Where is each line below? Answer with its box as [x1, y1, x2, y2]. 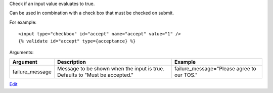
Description [57, 59, 86, 66]
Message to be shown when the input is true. [57, 65, 164, 72]
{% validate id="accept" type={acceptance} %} [18, 38, 136, 44]
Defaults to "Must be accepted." [57, 71, 134, 78]
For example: [9, 19, 37, 25]
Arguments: [9, 49, 34, 55]
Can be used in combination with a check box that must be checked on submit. [9, 10, 174, 16]
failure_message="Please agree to [174, 65, 256, 72]
